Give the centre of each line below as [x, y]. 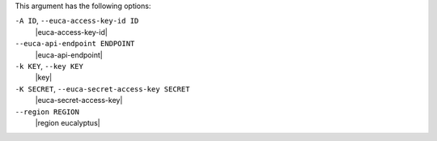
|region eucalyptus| [68, 122]
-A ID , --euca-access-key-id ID [77, 21]
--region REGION [47, 112]
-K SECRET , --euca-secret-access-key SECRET [102, 88]
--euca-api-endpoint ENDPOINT [75, 44]
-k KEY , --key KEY [49, 66]
